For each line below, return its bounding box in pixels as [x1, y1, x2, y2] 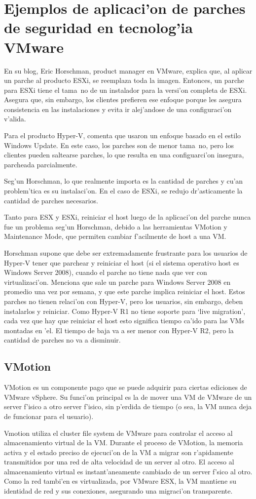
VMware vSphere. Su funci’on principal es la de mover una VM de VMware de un [4, 391, 252, 402]
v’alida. [4, 114, 26, 124]
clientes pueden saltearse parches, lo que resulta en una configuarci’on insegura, [4, 150, 244, 160]
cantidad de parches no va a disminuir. [4, 335, 121, 345]
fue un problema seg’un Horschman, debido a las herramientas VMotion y [4, 221, 227, 231]
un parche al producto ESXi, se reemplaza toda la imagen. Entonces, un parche [4, 75, 244, 85]
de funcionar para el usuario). [4, 411, 94, 421]
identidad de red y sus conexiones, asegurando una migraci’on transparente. [4, 486, 233, 496]
